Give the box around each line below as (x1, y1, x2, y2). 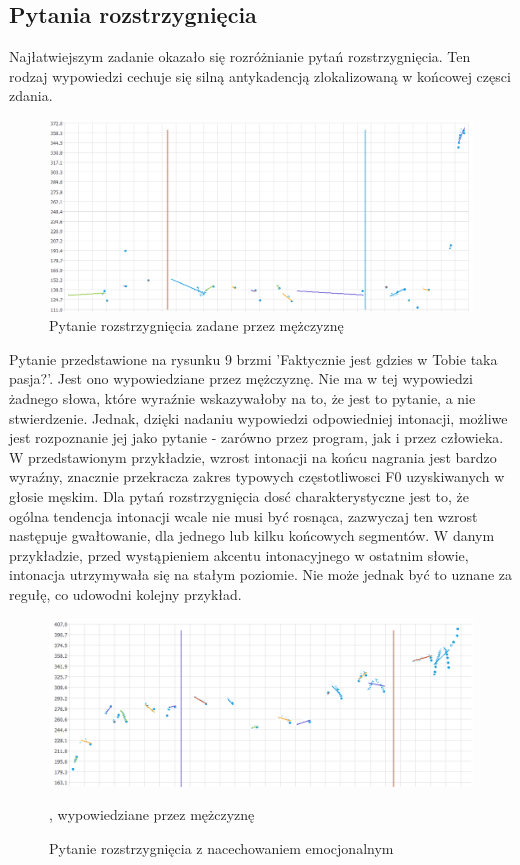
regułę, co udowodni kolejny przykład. (9, 584, 242, 604)
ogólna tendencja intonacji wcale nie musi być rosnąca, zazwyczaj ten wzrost (9, 505, 478, 526)
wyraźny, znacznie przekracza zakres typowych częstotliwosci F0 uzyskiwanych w (9, 466, 505, 487)
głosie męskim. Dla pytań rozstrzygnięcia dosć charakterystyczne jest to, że (9, 486, 470, 507)
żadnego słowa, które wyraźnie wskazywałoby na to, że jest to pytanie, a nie (9, 388, 476, 409)
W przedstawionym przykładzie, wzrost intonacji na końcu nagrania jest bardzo (9, 446, 497, 467)
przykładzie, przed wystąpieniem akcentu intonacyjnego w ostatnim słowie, (9, 544, 469, 565)
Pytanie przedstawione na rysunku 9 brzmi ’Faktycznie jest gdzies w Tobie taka (9, 348, 498, 369)
